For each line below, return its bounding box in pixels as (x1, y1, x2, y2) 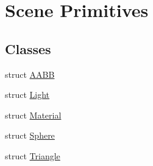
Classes (5, 39, 51, 58)
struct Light (5, 88, 50, 101)
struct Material (5, 108, 62, 121)
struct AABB (5, 67, 55, 80)
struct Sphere (5, 129, 55, 142)
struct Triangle (5, 149, 60, 162)
